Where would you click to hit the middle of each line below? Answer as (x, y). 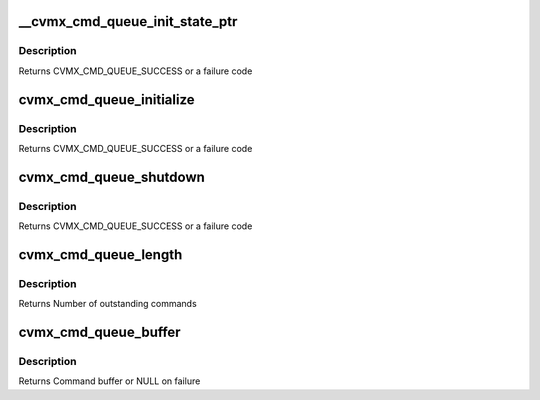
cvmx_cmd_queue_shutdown (111, 176)
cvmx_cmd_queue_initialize (106, 99)
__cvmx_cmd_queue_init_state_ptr (128, 21)
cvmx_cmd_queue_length (100, 254)
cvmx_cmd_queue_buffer (99, 332)
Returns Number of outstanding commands (107, 304)
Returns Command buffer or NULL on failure (109, 381)
